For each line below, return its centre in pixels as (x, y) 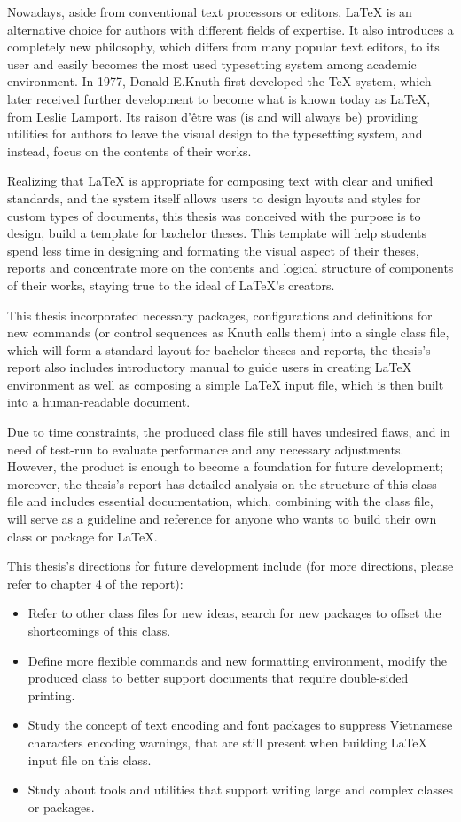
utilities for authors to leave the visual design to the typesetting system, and (215, 134)
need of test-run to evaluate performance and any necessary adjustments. (206, 449)
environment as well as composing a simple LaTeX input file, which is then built (226, 384)
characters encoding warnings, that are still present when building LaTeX (228, 742)
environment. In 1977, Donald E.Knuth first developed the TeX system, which (219, 81)
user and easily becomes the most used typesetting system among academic (212, 63)
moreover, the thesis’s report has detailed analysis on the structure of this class (222, 483)
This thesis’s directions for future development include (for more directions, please (230, 566)
